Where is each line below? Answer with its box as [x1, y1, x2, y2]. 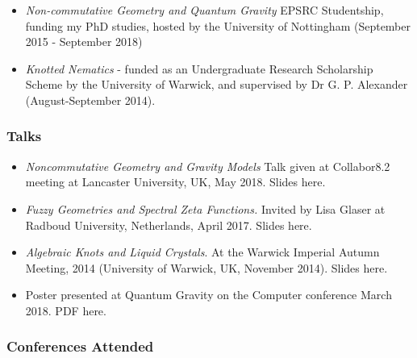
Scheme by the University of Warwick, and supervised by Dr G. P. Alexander [25, 76, 408, 93]
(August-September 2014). [25, 91, 156, 108]
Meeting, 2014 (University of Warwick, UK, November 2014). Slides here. [25, 259, 388, 276]
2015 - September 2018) [25, 33, 143, 50]
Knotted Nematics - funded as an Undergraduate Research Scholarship [25, 60, 373, 77]
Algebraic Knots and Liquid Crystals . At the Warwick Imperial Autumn [25, 244, 380, 260]
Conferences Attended [6, 336, 154, 356]
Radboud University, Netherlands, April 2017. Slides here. [25, 216, 312, 233]
